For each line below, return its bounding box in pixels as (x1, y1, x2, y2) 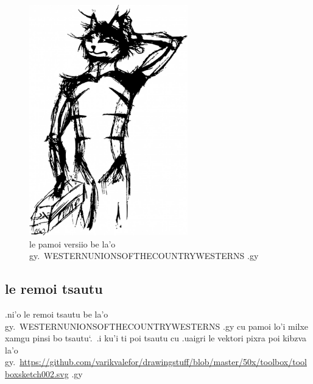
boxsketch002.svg (5, 367, 69, 380)
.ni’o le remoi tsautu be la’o (5, 307, 108, 320)
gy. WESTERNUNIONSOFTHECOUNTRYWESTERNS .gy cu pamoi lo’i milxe (5, 319, 309, 332)
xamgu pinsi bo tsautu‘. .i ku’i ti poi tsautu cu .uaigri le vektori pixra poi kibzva (5, 332, 307, 344)
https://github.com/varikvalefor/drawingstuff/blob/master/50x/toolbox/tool (19, 355, 307, 368)
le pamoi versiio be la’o (29, 237, 116, 250)
